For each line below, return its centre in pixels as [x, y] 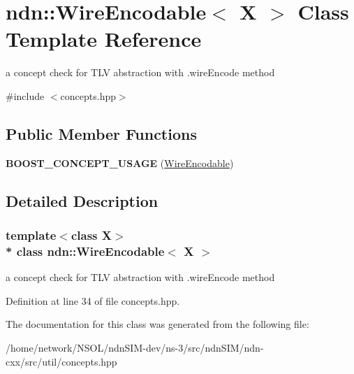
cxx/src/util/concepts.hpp [61, 361]
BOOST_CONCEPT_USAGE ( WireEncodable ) [120, 163]
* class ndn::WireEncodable [85, 251]
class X [91, 235]
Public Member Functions [101, 133]
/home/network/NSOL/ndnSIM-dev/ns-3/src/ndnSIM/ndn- [135, 347]
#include [25, 95]
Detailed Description [82, 200]
